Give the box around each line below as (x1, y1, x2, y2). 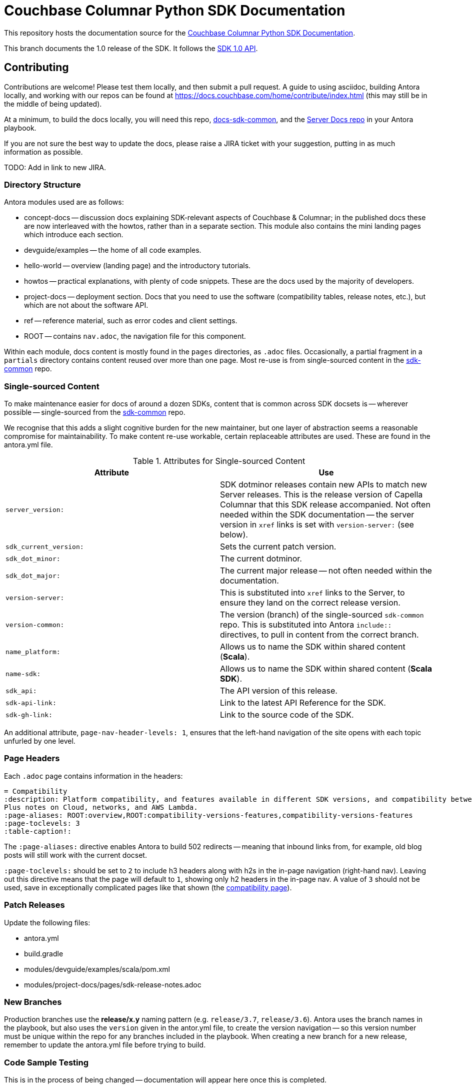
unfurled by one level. (4, 737, 75, 746)
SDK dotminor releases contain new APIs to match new (220, 479, 427, 490)
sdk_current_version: (5, 542, 84, 551)
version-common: (5, 621, 64, 629)
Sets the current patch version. (220, 541, 336, 552)
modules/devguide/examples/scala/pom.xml (24, 964, 170, 973)
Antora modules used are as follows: (4, 198, 124, 207)
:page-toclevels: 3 (4, 819, 80, 827)
